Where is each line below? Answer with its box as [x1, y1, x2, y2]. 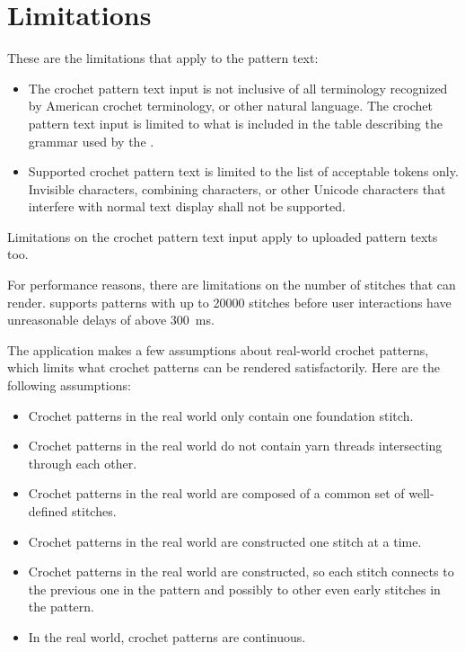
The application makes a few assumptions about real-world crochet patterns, [7, 340, 429, 359]
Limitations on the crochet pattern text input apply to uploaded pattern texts [7, 227, 438, 246]
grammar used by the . [28, 131, 154, 150]
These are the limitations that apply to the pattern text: [7, 49, 319, 67]
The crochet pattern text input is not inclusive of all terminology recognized [28, 78, 448, 97]
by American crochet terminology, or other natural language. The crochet [28, 96, 434, 115]
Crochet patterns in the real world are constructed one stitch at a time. [28, 531, 422, 550]
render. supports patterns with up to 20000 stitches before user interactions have [7, 292, 452, 311]
